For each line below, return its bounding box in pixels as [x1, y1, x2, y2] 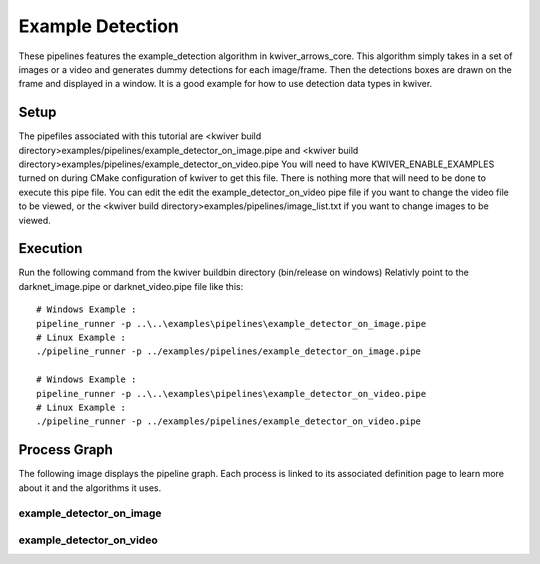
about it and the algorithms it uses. [18, 481, 162, 494]
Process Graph [18, 441, 114, 459]
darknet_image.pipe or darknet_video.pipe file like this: [18, 280, 244, 292]
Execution [18, 240, 83, 257]
